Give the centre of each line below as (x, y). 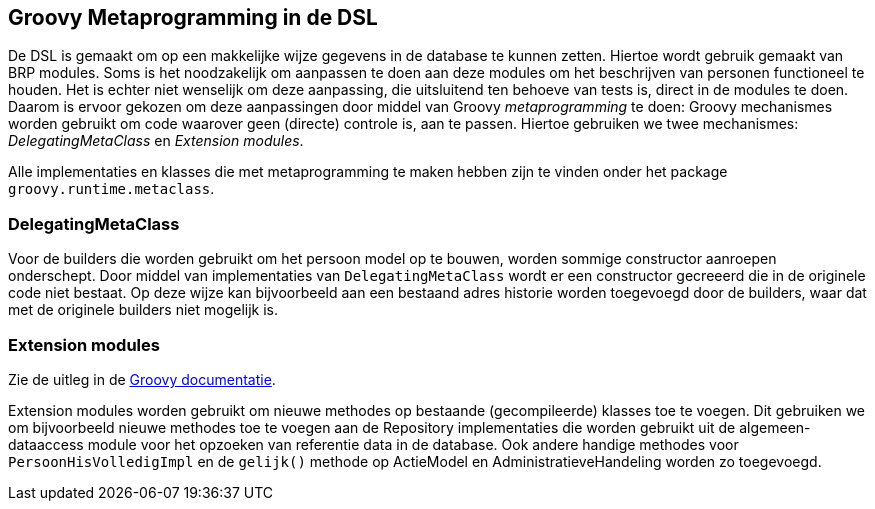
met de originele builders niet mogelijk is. (143, 310)
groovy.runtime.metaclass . (111, 189)
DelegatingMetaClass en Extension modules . (156, 141)
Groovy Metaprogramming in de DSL (193, 17)
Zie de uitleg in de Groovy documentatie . (142, 379)
